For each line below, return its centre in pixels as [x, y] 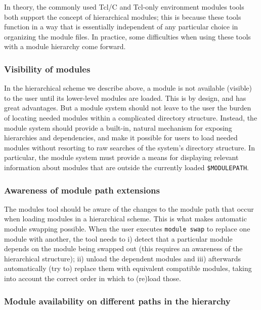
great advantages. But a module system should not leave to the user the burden [128, 108]
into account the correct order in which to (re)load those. [93, 278]
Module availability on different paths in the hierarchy [117, 301]
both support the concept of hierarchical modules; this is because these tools [123, 16]
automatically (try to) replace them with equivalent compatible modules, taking [128, 268]
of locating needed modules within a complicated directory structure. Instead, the [131, 117]
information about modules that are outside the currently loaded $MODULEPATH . [126, 167]
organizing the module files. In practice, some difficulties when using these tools [127, 36]
